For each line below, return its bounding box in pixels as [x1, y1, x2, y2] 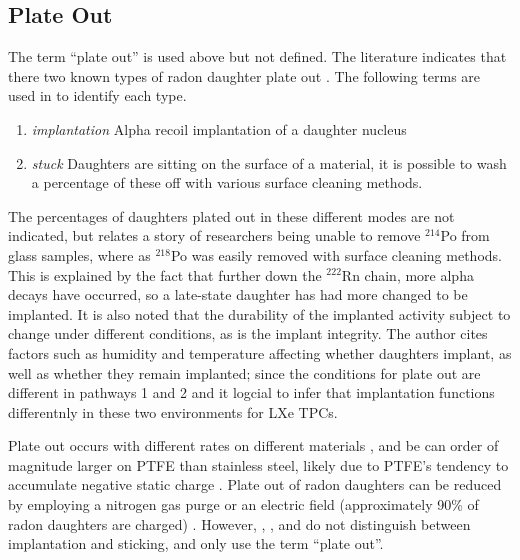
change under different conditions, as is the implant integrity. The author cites [8, 323, 488, 344]
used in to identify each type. [8, 85, 187, 106]
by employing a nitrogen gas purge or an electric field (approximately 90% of [8, 494, 479, 515]
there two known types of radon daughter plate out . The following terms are [8, 65, 481, 86]
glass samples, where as [8, 244, 151, 265]
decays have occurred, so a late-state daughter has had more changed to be [8, 284, 468, 305]
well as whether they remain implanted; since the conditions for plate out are [8, 362, 481, 383]
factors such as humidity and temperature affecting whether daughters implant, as [8, 342, 512, 363]
